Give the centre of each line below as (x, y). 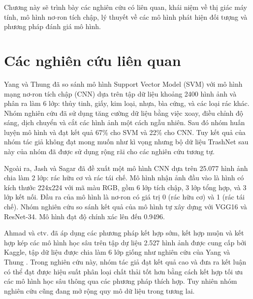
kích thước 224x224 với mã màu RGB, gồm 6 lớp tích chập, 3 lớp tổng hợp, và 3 (125, 187)
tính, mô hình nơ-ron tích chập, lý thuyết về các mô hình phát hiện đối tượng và (126, 17)
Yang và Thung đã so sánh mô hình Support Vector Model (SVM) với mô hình (123, 83)
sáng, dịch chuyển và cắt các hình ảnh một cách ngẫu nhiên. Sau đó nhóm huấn (125, 122)
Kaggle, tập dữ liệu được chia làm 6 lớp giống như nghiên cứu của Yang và (117, 252)
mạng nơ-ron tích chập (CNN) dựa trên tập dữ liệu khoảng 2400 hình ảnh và (120, 93)
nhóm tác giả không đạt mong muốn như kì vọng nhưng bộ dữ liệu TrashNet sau (126, 142)
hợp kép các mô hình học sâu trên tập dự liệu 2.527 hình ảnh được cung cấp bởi (125, 242)
